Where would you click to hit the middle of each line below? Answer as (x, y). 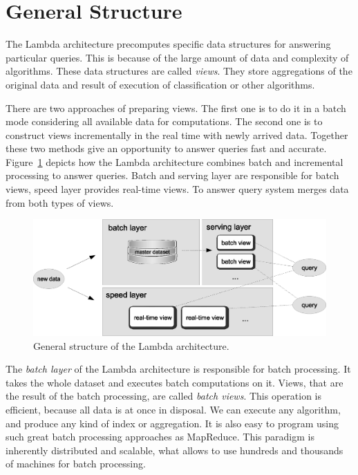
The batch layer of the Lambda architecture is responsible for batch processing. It (178, 369)
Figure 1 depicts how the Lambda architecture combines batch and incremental (175, 161)
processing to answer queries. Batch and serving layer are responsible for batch (172, 175)
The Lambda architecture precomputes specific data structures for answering (168, 44)
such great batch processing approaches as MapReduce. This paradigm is (160, 437)
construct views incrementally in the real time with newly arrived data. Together (177, 134)
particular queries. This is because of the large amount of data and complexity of (177, 57)
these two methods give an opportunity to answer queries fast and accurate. (166, 148)
